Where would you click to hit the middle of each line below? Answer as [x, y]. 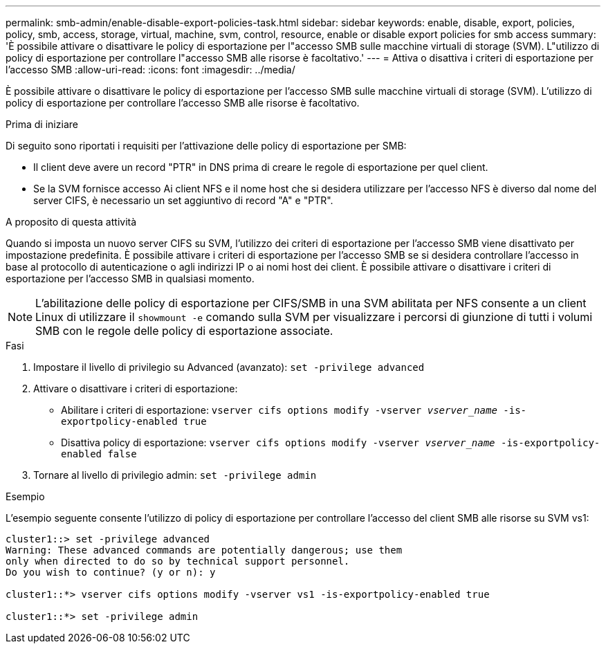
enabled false [99, 454]
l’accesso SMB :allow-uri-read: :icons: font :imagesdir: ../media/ [150, 70]
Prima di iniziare [42, 124]
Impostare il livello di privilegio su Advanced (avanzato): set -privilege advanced [229, 367]
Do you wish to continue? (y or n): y [111, 572]
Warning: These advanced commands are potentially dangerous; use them [204, 550]
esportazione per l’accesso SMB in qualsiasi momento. [130, 278]
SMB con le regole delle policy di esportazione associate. [184, 331]
